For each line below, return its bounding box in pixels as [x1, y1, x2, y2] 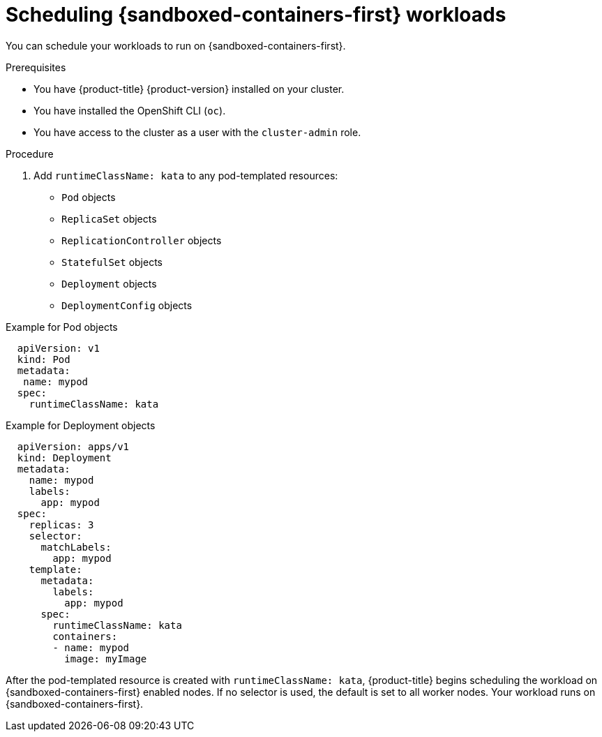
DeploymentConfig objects [61, 299, 193, 311]
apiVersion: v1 [17, 342, 100, 354]
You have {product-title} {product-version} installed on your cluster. [33, 82, 345, 95]
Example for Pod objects [6, 320, 118, 333]
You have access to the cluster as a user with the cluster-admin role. [33, 126, 361, 138]
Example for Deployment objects [6, 419, 156, 431]
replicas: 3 [29, 519, 94, 530]
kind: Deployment [17, 452, 112, 463]
